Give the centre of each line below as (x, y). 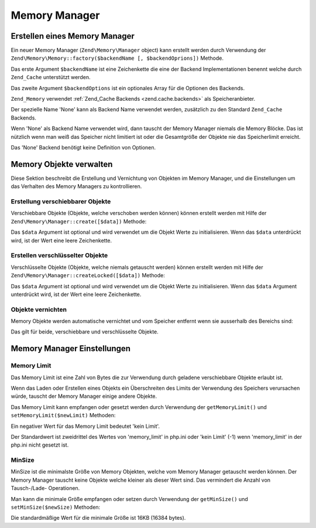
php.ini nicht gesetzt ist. (40, 445)
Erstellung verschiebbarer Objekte (61, 202)
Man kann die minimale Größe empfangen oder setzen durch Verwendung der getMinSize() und (129, 499)
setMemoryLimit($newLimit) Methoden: (63, 415)
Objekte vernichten (39, 309)
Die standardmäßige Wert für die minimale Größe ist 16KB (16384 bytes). (98, 518)
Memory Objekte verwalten (62, 164)
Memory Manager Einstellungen (71, 349)
